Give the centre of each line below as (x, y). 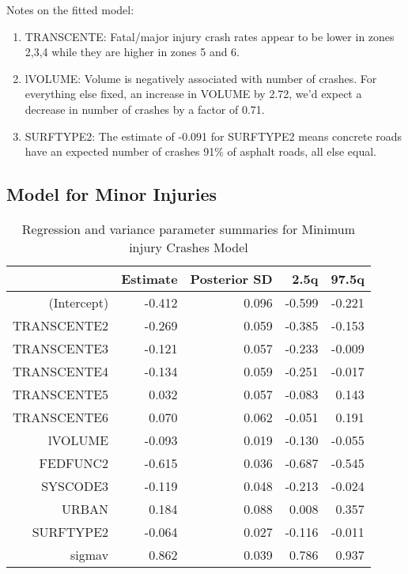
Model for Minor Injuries (112, 194)
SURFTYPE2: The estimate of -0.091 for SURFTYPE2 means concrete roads (213, 136)
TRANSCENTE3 (61, 348)
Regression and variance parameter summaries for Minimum (189, 228)
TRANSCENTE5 (61, 394)
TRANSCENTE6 (61, 417)
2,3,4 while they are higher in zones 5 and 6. (132, 52)
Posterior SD (231, 278)
